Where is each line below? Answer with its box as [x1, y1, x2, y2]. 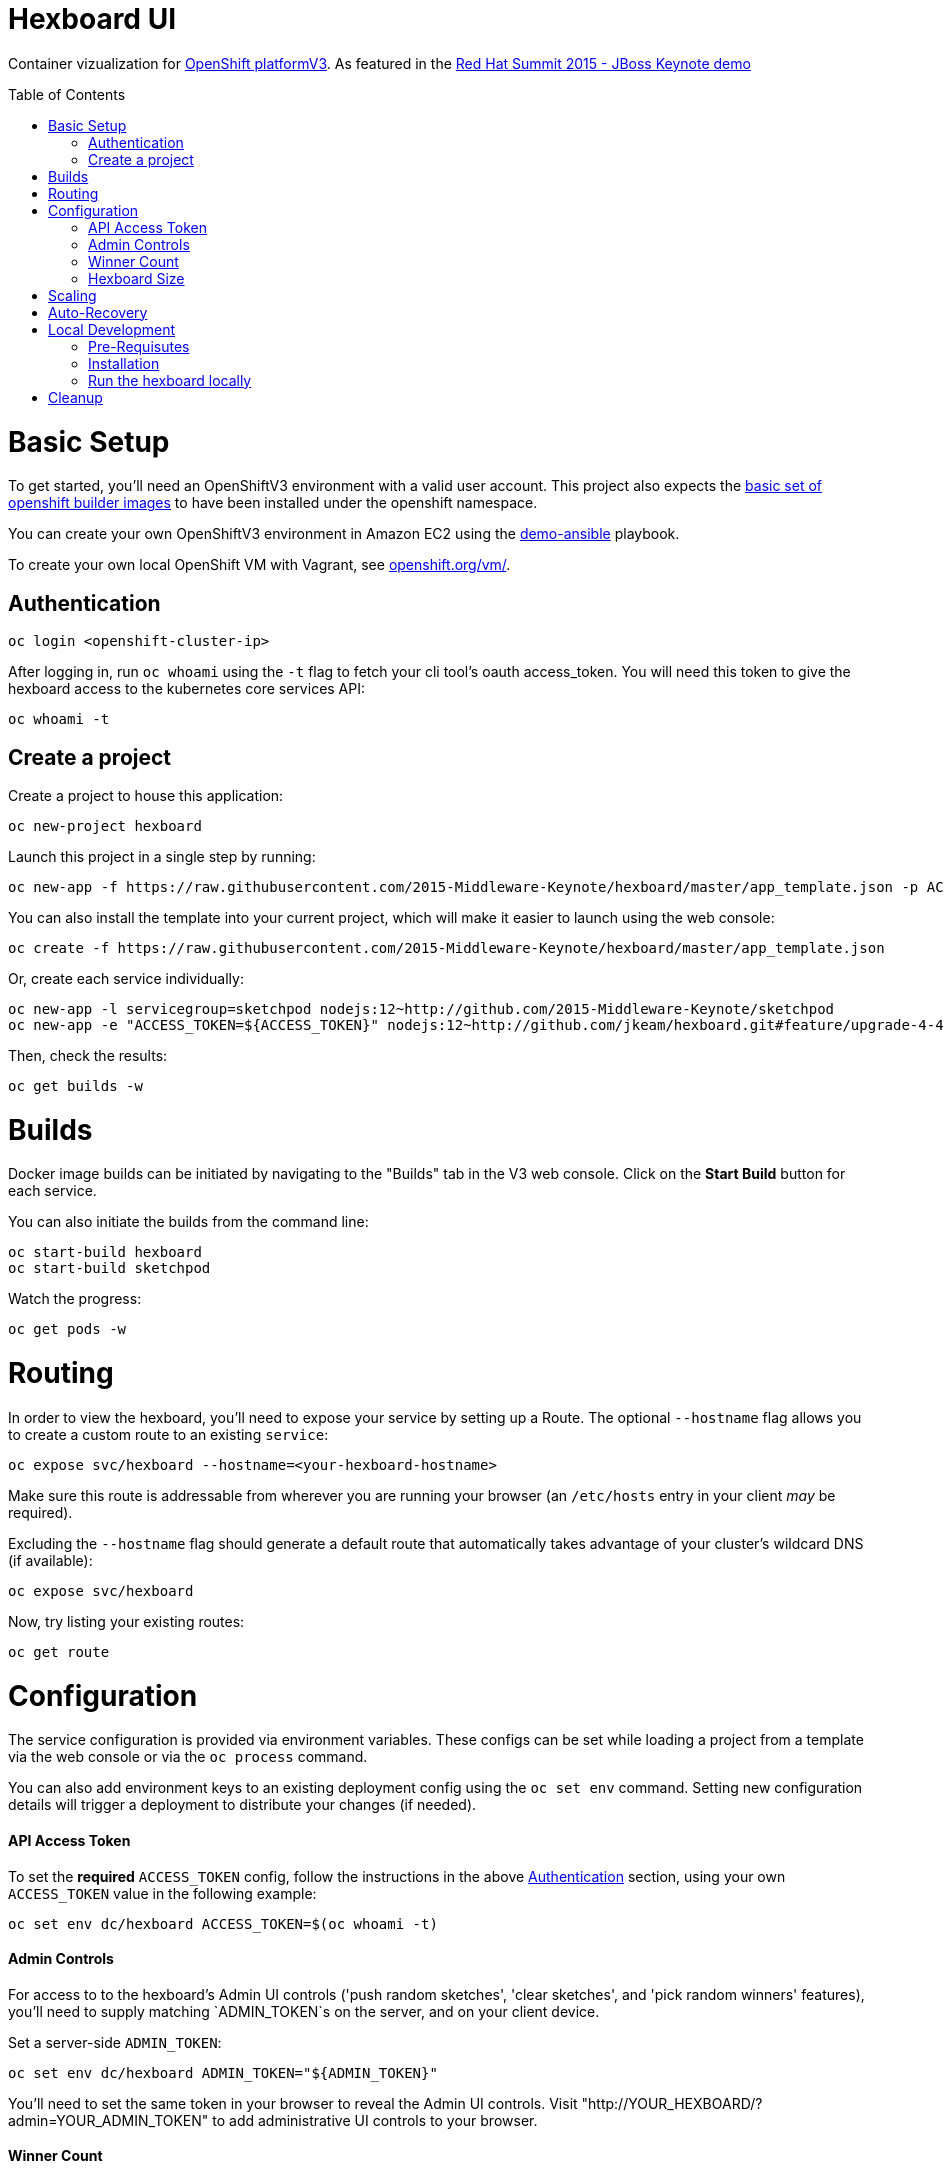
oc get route [8, 1643, 110, 1660]
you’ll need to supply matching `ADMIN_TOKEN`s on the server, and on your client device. [8, 2002, 600, 2020]
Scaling [48, 286, 97, 304]
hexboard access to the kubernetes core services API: [8, 680, 366, 698]
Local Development [48, 320, 176, 338]
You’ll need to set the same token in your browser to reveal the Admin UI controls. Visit [8, 2094, 578, 2112]
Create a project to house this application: [8, 786, 284, 804]
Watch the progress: [8, 1290, 142, 1308]
